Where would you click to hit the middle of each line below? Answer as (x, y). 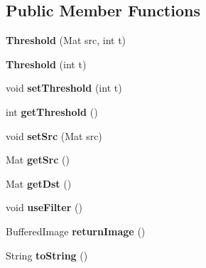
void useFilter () (44, 207)
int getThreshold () (52, 111)
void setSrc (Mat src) (54, 135)
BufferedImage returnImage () (76, 231)
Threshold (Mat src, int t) (66, 40)
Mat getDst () (39, 183)
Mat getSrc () (38, 160)
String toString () (47, 255)
